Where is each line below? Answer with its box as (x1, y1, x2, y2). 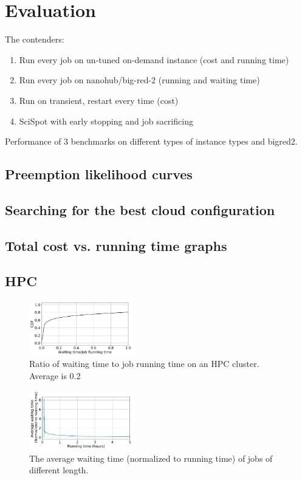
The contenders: (5, 33, 64, 46)
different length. (29, 464, 89, 476)
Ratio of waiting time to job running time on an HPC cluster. (29, 357, 259, 370)
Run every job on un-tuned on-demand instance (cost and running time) (19, 53, 289, 66)
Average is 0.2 (29, 369, 81, 382)
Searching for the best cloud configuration (5, 200, 275, 219)
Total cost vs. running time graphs (5, 236, 227, 255)
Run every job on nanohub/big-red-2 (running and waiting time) (19, 74, 260, 86)
